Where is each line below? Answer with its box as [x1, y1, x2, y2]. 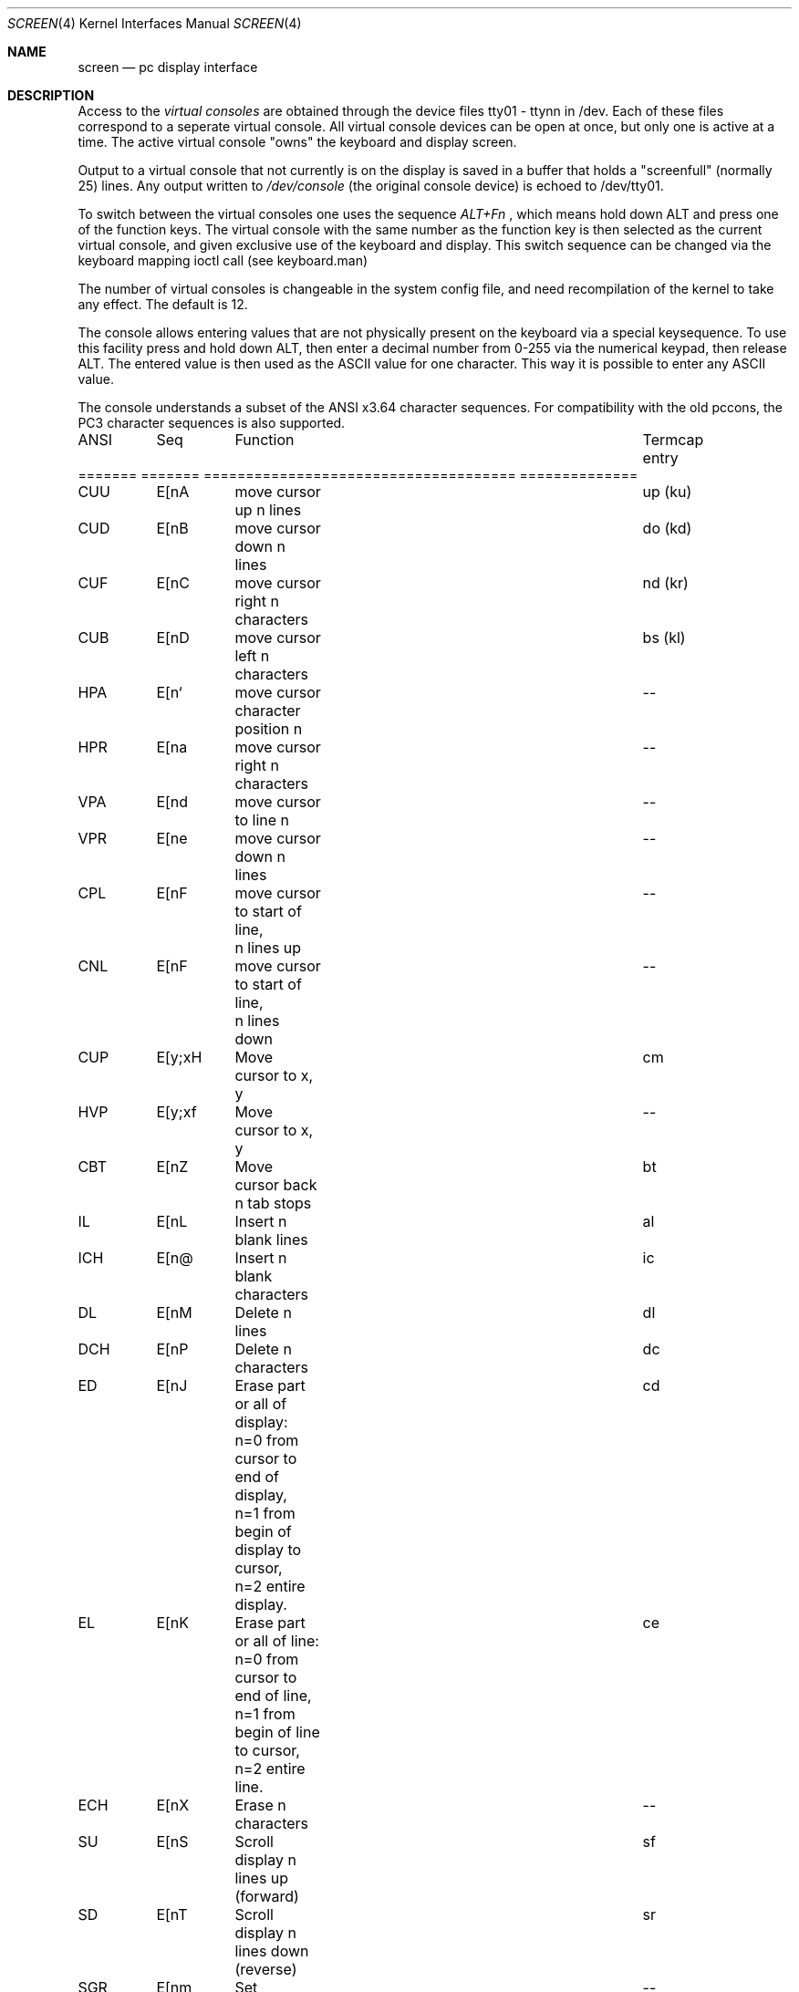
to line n [234, 811, 290, 829]
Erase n [234, 1796, 286, 1814]
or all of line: [234, 1632, 319, 1650]
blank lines [234, 1230, 308, 1249]
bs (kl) [642, 628, 686, 647]
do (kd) [642, 519, 692, 537]
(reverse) [234, 1960, 297, 1978]
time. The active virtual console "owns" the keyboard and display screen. [78, 134, 517, 150]
